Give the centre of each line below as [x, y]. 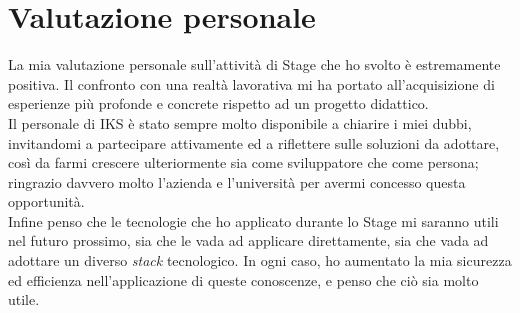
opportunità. [46, 201]
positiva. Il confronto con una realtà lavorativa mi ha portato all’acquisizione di [251, 83]
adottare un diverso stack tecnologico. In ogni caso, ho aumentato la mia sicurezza [260, 260]
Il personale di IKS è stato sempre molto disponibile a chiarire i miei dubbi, [240, 122]
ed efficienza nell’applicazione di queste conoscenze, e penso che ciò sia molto [243, 279]
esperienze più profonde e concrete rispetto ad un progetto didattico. [218, 103]
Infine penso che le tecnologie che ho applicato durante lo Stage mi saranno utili [253, 220]
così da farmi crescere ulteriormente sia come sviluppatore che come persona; [243, 162]
